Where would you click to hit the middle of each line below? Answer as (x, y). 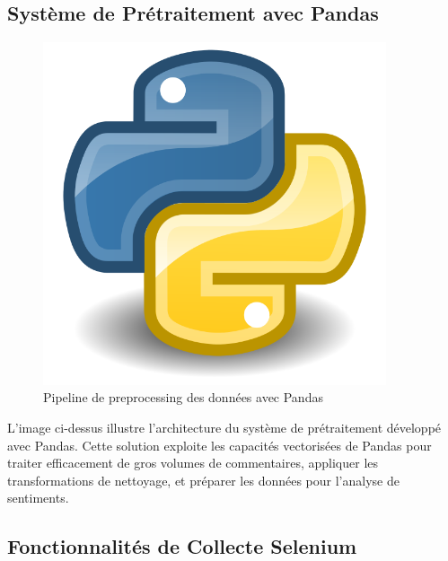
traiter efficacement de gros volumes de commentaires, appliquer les (193, 463)
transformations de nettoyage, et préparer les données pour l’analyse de (203, 480)
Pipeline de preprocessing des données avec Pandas (183, 397)
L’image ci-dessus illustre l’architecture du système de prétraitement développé (224, 427)
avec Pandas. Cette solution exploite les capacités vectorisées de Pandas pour (220, 445)
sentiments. (38, 498)
